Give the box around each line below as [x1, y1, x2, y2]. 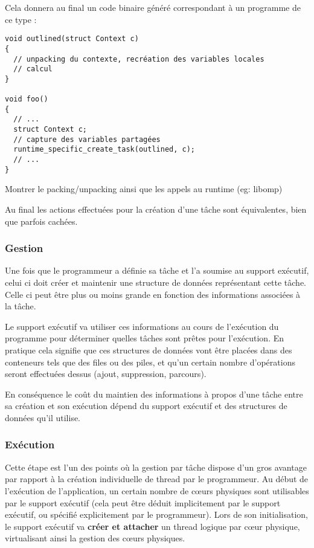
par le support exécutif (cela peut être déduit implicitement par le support [5, 496, 281, 509]
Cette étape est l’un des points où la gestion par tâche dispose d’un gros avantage [5, 460, 307, 473]
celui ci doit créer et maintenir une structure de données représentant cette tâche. [5, 276, 306, 288]
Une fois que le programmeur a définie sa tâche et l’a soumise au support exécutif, [5, 264, 309, 277]
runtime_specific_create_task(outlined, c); [13, 145, 195, 154]
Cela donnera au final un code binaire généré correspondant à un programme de [5, 1, 301, 13]
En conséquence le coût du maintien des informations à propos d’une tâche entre [5, 387, 303, 400]
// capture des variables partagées [13, 135, 161, 144]
